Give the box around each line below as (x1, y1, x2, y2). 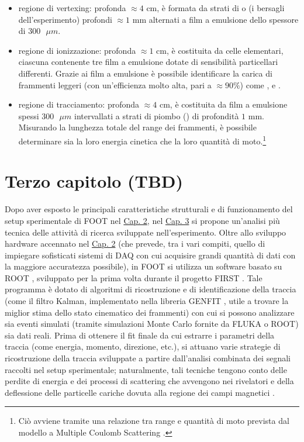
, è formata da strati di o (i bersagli (157, 2, 285, 13)
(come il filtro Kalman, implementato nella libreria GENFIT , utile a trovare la (5, 295, 289, 307)
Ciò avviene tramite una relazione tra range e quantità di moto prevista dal (18, 415, 289, 427)
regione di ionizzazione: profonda (18, 44, 136, 56)
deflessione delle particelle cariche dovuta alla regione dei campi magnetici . (5, 386, 275, 398)
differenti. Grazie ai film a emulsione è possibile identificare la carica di (18, 67, 272, 79)
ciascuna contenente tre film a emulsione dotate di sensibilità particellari (18, 56, 278, 68)
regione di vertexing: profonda (18, 2, 126, 13)
